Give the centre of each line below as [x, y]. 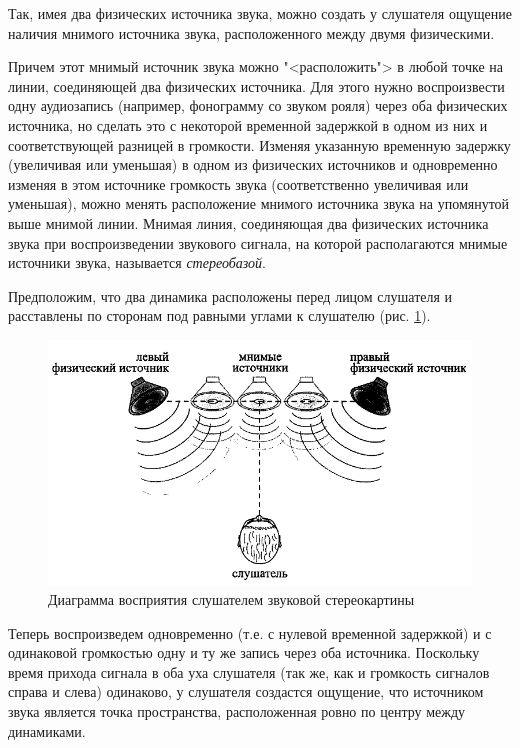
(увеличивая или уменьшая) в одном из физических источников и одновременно [253, 164]
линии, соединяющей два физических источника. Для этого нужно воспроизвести [256, 85]
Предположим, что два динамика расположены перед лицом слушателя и [230, 295]
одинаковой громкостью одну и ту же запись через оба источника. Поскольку [244, 652]
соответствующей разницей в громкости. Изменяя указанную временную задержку [259, 144]
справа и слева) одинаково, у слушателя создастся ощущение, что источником [246, 691]
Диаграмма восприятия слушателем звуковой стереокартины [231, 599]
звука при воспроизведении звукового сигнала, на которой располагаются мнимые [258, 242]
